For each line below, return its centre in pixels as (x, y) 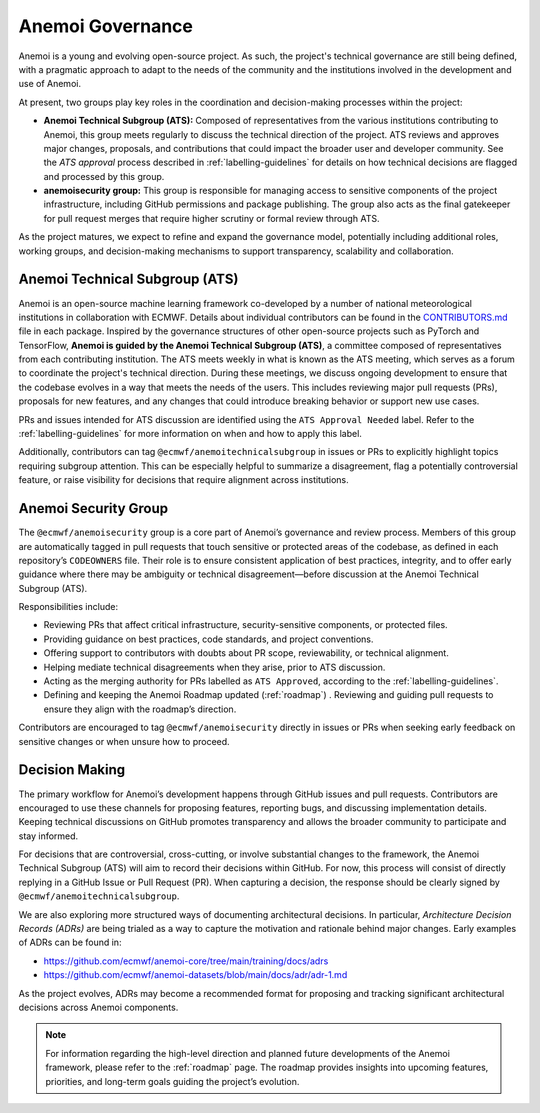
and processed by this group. (104, 176)
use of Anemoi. (50, 84)
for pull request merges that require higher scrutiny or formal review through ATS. (211, 218)
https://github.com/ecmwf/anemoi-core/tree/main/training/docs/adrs (186, 961)
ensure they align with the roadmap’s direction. (140, 709)
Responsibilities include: (68, 607)
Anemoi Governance (106, 26)
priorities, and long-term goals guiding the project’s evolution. (172, 1081)
